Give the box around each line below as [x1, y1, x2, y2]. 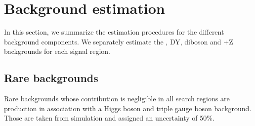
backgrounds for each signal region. [4, 46, 110, 56]
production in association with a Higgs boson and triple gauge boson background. [4, 103, 252, 113]
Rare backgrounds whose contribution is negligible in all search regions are [4, 93, 230, 104]
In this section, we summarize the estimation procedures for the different [4, 27, 224, 37]
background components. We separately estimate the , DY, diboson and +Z [4, 36, 233, 46]
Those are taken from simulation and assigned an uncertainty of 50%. [4, 113, 214, 123]
